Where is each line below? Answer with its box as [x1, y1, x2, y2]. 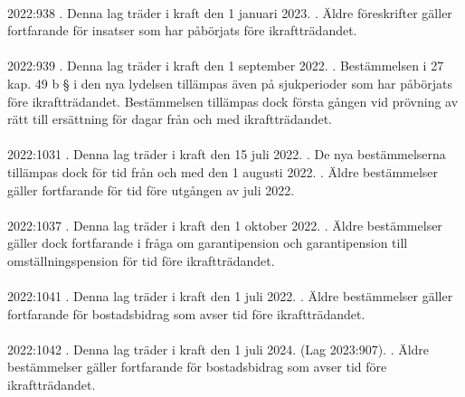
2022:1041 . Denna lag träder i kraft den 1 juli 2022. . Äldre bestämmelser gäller [7, 287, 453, 306]
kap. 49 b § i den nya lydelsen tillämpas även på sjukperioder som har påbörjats [7, 73, 452, 92]
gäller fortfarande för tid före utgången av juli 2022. [7, 180, 295, 199]
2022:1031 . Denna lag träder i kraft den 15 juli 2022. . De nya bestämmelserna [7, 145, 446, 164]
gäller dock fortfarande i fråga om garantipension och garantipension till [7, 233, 408, 252]
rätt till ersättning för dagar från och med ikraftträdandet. [7, 109, 332, 128]
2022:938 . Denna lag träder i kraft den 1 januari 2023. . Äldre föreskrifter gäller [7, 3, 452, 22]
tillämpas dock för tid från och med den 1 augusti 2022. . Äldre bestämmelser [7, 162, 439, 181]
